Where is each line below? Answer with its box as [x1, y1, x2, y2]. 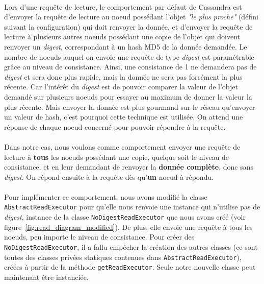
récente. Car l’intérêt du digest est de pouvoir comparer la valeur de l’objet [4, 81, 238, 92]
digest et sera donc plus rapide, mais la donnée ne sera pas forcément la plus [4, 71, 243, 82]
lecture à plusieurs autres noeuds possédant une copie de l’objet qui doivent [4, 31, 240, 42]
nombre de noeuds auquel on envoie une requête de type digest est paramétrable [4, 51, 254, 62]
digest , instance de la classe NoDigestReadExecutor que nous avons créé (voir [4, 211, 246, 222]
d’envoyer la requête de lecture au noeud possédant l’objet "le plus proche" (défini [4, 11, 258, 22]
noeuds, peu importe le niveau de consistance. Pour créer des [4, 231, 195, 242]
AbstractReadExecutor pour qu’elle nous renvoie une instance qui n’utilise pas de [4, 201, 260, 212]
